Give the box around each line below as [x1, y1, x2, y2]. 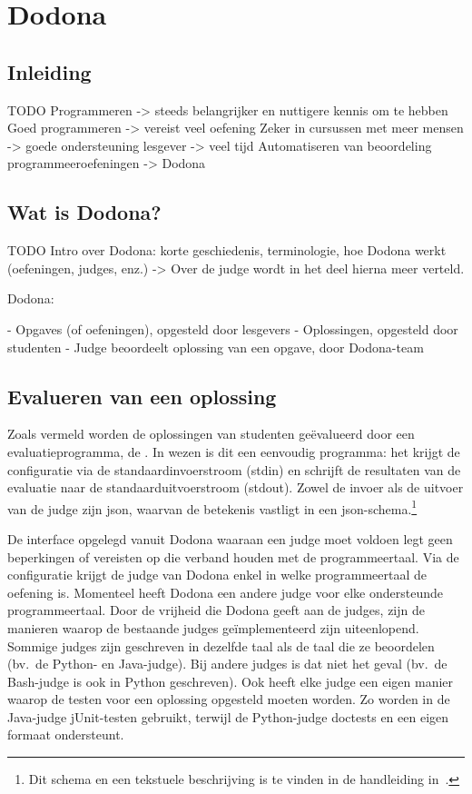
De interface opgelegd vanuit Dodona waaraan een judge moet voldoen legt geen [7, 529, 453, 548]
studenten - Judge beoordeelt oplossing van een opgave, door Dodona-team [7, 337, 424, 356]
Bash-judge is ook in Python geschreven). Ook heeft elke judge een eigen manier [7, 671, 454, 690]
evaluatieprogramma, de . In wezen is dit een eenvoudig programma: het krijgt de [7, 442, 460, 461]
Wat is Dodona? [7, 198, 162, 226]
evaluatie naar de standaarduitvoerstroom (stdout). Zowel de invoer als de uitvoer [7, 478, 464, 497]
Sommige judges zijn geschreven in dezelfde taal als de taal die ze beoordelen [7, 636, 435, 655]
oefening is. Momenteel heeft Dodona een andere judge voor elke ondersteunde [7, 582, 443, 601]
